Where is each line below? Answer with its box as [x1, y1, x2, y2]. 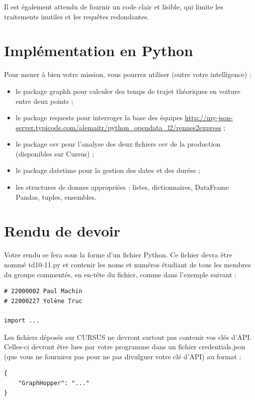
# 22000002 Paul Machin [4, 288, 83, 295]
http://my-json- [184, 112, 233, 123]
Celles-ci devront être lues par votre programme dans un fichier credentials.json [4, 341, 246, 352]
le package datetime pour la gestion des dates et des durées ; [15, 165, 200, 175]
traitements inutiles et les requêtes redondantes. [4, 11, 150, 21]
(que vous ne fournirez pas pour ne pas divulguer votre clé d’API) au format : [4, 351, 242, 361]
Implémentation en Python [4, 40, 193, 61]
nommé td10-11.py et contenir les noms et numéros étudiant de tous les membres [4, 259, 251, 269]
